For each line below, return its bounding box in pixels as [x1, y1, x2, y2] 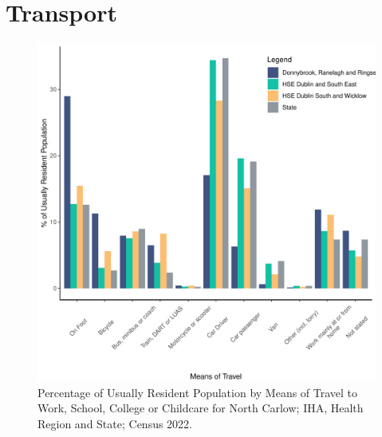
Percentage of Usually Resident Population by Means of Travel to [37, 384, 358, 400]
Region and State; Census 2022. [37, 415, 193, 431]
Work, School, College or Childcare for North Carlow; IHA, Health [37, 400, 364, 416]
